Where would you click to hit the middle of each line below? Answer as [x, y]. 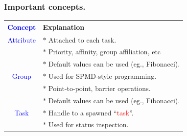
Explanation [64, 27]
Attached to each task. [82, 39]
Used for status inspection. [89, 125]
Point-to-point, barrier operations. [100, 88]
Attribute [22, 39]
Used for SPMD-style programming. [103, 76]
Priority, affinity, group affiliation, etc [105, 52]
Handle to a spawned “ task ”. [91, 112]
